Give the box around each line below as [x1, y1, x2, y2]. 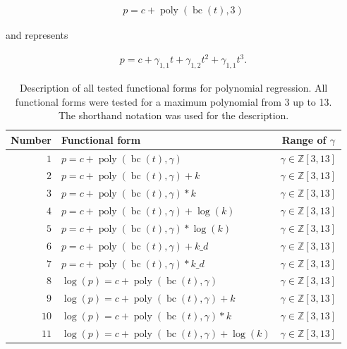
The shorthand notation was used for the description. [58, 108, 289, 123]
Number [11, 132, 51, 147]
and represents [6, 27, 68, 42]
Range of [281, 132, 327, 147]
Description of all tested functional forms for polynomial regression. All [19, 80, 328, 94]
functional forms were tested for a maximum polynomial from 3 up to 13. [15, 94, 332, 109]
